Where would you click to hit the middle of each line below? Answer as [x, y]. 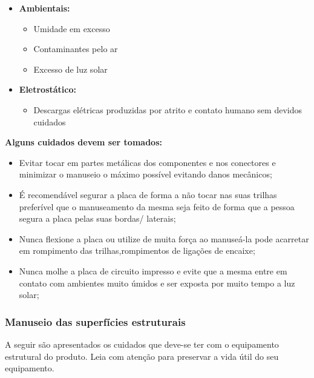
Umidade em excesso [72, 28]
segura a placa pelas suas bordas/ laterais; [97, 218]
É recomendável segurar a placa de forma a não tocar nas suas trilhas [148, 194]
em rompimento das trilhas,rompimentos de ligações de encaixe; [137, 250]
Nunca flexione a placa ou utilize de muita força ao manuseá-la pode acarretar [164, 238]
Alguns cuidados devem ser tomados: [83, 142]
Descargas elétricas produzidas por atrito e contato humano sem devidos [168, 109]
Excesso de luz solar [70, 69]
